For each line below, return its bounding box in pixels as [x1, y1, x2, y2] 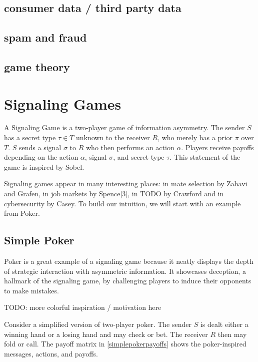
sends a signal [19, 142, 61, 152]
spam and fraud [4, 30, 87, 45]
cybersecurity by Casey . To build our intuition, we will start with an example [4, 198, 241, 208]
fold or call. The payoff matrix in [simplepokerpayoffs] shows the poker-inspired [4, 338, 246, 349]
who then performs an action [85, 142, 174, 152]
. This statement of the [169, 152, 240, 162]
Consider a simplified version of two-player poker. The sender [4, 318, 191, 329]
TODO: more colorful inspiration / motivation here [4, 302, 161, 312]
